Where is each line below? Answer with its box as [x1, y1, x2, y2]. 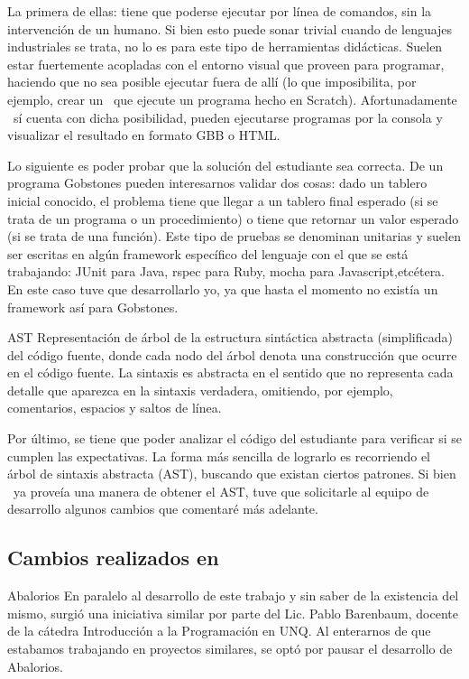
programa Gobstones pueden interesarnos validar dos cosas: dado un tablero [7, 173, 428, 192]
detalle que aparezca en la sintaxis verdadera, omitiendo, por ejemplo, [7, 380, 393, 399]
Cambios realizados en [7, 544, 219, 572]
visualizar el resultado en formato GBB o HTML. [7, 126, 280, 144]
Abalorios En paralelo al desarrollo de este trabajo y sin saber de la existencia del [7, 586, 459, 605]
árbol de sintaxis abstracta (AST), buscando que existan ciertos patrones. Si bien [7, 464, 456, 483]
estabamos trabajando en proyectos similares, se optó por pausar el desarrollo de [7, 639, 453, 658]
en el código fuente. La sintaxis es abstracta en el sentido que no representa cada [7, 363, 454, 382]
